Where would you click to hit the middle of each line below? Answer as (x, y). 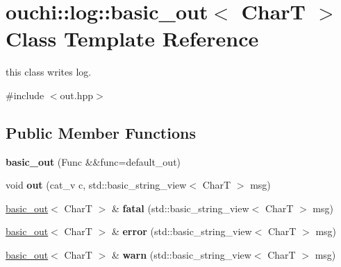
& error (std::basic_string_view (182, 231)
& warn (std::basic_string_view (181, 255)
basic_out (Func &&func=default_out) (93, 161)
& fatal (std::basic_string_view (180, 208)
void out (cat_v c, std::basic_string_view (96, 185)
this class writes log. (49, 72)
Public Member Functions (101, 132)
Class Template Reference (132, 38)
